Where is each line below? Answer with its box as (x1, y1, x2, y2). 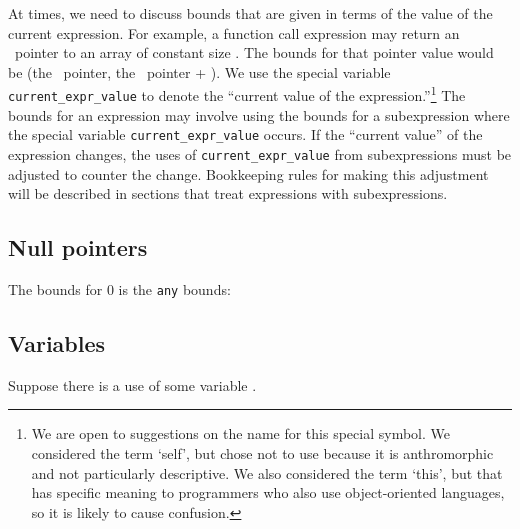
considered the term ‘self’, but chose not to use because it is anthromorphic (31, 443, 494, 464)
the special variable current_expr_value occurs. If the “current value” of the (8, 124, 483, 145)
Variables (8, 328, 106, 359)
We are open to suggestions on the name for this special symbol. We (31, 423, 450, 444)
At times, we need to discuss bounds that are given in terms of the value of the (8, 3, 493, 23)
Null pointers (8, 232, 148, 263)
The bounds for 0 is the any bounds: (8, 278, 231, 299)
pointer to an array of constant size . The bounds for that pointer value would (14, 42, 494, 63)
